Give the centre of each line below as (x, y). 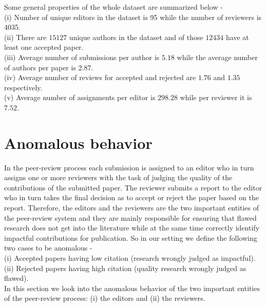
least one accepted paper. (44, 47)
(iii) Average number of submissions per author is (82, 57)
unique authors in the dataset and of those (136, 37)
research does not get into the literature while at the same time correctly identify (132, 228)
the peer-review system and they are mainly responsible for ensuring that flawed (130, 217)
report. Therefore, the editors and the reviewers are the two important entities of (132, 208)
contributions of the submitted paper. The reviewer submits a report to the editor (133, 187)
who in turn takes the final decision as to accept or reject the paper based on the (131, 197)
